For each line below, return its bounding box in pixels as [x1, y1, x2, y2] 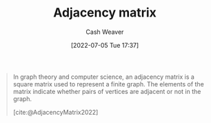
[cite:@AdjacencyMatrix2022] [12, 108, 99, 116]
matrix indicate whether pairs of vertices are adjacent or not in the [12, 87, 201, 95]
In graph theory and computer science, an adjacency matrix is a [12, 73, 194, 81]
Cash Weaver [86, 28, 124, 36]
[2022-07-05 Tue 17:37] [70, 41, 139, 49]
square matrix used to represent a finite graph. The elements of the [12, 79, 204, 88]
